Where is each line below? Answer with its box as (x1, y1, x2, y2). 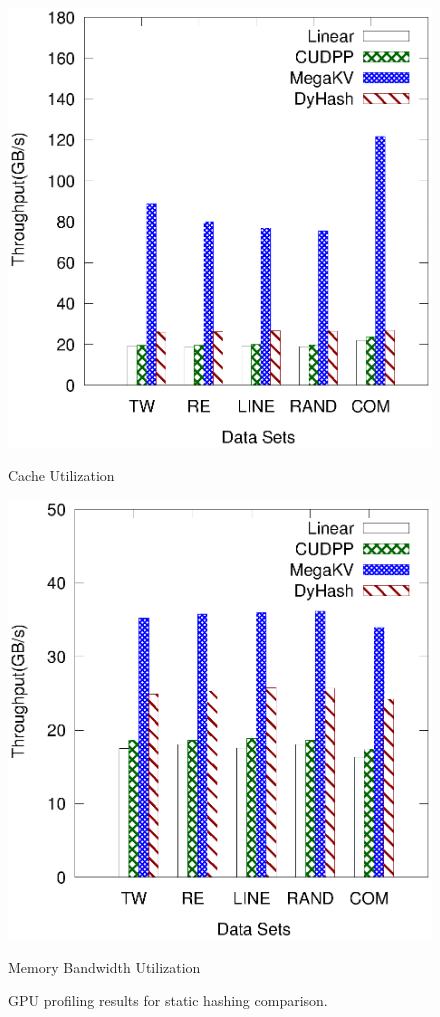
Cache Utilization (8, 465, 115, 485)
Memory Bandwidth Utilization (8, 956, 201, 977)
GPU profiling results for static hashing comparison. (8, 990, 328, 1011)
